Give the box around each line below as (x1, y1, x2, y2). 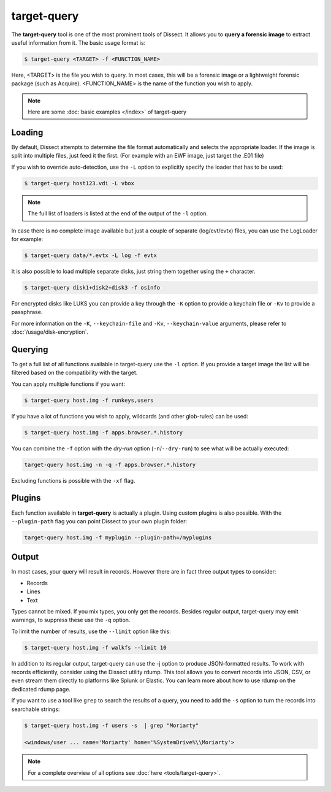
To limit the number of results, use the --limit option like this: (11, 628, 171, 635)
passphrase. (11, 309, 43, 316)
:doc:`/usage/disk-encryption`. (11, 328, 89, 336)
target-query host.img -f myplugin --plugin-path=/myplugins (24, 534, 212, 541)
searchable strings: (11, 705, 60, 713)
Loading (11, 127, 44, 137)
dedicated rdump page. (11, 685, 70, 693)
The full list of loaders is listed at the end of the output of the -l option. (28, 210, 208, 217)
